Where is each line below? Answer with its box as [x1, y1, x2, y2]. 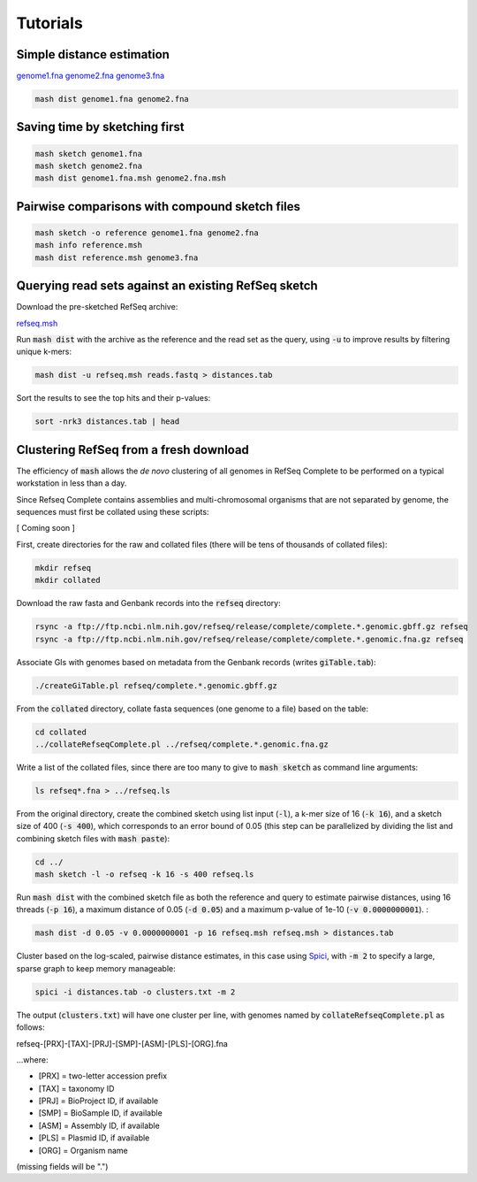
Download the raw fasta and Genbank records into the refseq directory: [16, 598, 282, 609]
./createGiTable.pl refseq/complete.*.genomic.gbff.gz [34, 680, 277, 690]
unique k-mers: [16, 346, 72, 357]
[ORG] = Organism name [38, 1145, 128, 1155]
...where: [16, 1054, 49, 1065]
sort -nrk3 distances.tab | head [34, 417, 180, 426]
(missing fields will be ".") [16, 1162, 109, 1172]
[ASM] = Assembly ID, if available [38, 1120, 161, 1131]
